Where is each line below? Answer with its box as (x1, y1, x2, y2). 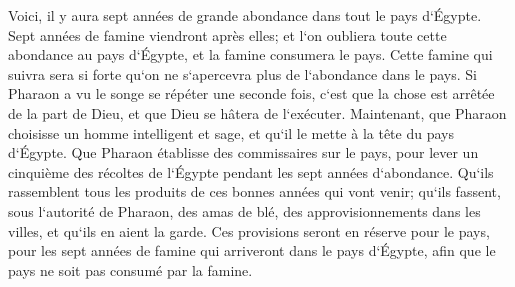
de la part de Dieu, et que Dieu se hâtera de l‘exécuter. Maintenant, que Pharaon (8, 102, 507, 123)
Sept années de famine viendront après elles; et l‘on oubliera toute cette (8, 24, 447, 45)
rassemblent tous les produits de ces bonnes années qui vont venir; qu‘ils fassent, (8, 181, 501, 202)
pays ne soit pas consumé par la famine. (8, 259, 253, 280)
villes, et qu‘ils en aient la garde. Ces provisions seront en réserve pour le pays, (8, 220, 490, 241)
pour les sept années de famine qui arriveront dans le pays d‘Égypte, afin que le (8, 240, 496, 261)
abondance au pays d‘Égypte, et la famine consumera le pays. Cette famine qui (8, 44, 493, 65)
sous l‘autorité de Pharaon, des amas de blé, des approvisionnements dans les (8, 200, 481, 221)
